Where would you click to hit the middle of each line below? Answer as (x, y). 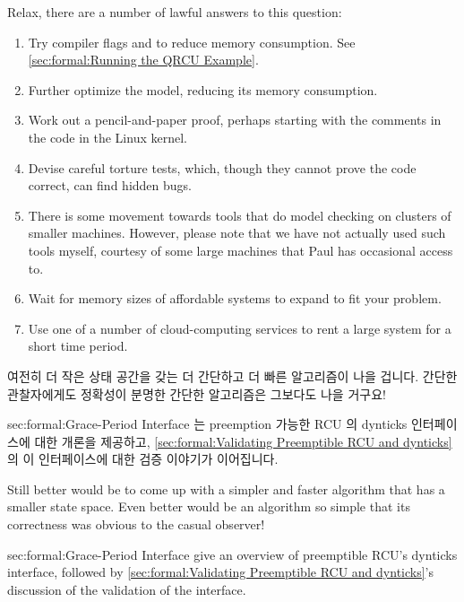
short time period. (78, 346)
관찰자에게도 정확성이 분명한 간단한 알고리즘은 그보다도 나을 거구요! (197, 393)
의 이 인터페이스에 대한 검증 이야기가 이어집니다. (143, 459)
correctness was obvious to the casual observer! (136, 524)
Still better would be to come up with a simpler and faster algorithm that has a (226, 489)
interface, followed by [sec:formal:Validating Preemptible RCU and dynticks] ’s (221, 572)
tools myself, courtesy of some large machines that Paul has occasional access (241, 250)
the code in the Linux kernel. (107, 137)
